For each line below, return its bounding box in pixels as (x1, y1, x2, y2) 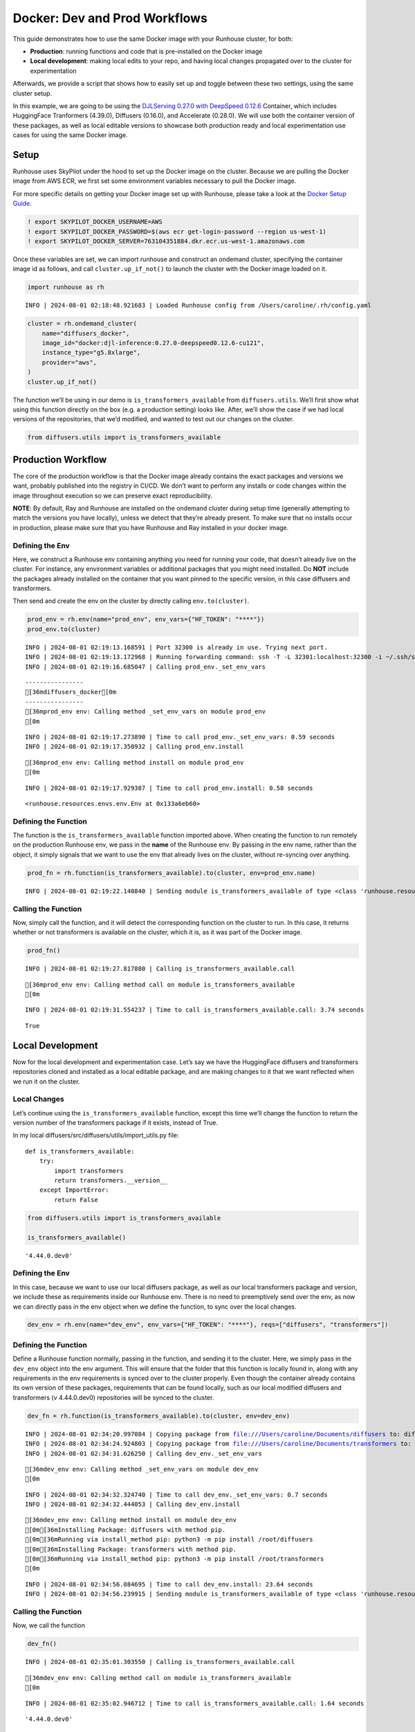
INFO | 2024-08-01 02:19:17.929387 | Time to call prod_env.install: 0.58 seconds (25, 784, 313, 792)
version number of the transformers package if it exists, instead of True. (12, 1119, 218, 1127)
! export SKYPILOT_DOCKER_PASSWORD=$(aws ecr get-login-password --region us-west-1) (27, 227, 326, 236)
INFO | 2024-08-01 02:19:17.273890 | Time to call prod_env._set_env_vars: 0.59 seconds (25, 733, 335, 741)
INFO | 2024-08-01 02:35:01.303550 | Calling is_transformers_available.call (25, 1658, 295, 1666)
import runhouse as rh (27, 283, 104, 291)
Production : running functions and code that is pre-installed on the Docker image (30, 47, 263, 55)
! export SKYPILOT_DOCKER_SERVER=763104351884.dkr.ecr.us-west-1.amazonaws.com (27, 237, 305, 245)
